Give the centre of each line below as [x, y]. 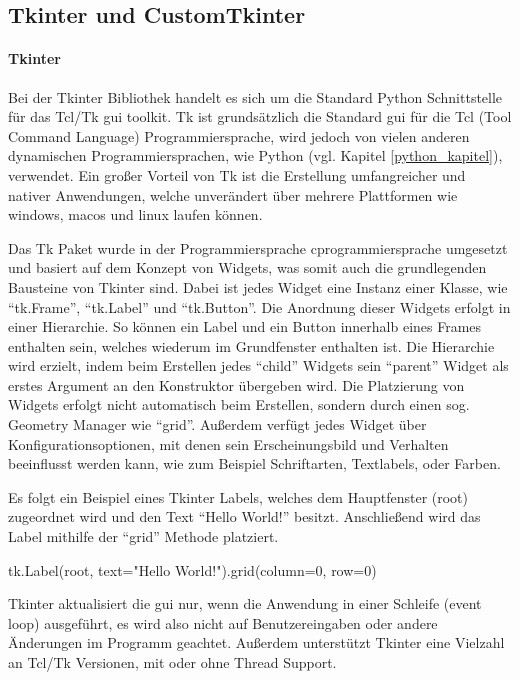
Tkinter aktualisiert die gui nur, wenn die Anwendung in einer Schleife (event [245, 603]
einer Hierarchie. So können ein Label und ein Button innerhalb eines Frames [245, 326]
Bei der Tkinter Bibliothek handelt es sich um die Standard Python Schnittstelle [255, 96]
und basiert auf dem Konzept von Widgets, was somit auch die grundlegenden [247, 267]
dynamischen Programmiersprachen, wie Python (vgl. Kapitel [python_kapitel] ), [255, 155]
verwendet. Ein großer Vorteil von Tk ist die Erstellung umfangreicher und [237, 174]
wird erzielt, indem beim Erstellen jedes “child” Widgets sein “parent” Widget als [258, 365]
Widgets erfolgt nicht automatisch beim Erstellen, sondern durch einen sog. [239, 404]
